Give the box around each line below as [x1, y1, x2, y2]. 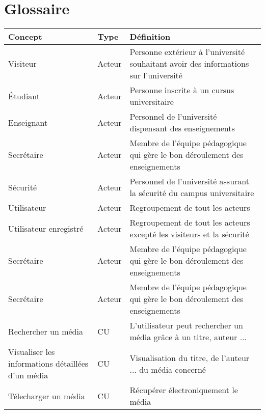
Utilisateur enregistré [8, 222, 84, 234]
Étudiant [8, 90, 40, 102]
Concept [8, 31, 42, 43]
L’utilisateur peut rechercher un [129, 319, 243, 332]
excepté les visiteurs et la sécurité [129, 228, 249, 240]
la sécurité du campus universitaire [129, 187, 254, 199]
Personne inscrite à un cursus [129, 84, 234, 96]
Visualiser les [8, 346, 55, 358]
